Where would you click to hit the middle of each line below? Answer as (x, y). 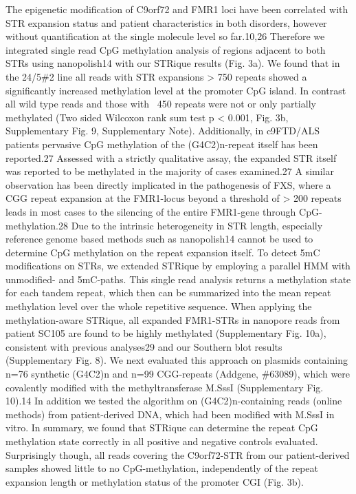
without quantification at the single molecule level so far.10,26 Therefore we (165, 36)
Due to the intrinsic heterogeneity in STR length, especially (197, 225)
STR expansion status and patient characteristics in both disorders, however (166, 22)
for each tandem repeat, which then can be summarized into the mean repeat (168, 292)
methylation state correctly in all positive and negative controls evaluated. (162, 441)
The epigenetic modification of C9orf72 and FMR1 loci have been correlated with (177, 9)
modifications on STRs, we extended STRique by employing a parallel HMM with (178, 266)
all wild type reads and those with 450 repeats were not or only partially (161, 104)
